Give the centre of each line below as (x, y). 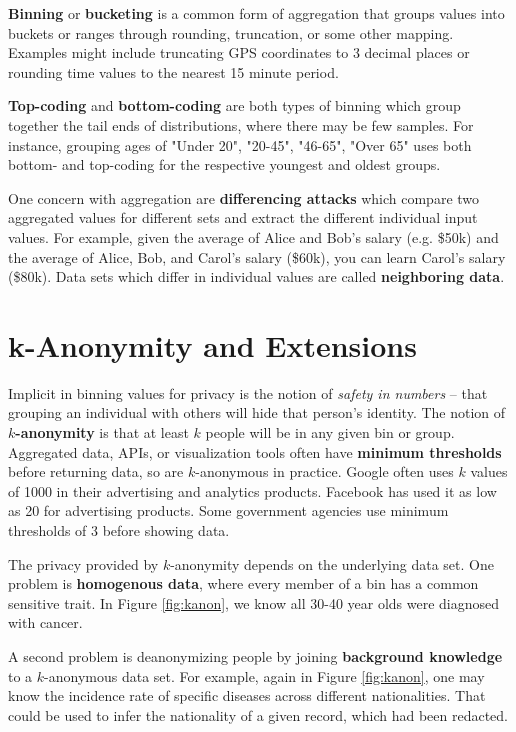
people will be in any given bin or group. (330, 432)
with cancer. (45, 622)
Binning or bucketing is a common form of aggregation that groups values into (256, 13)
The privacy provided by (83, 563)
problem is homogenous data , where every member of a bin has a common (243, 583)
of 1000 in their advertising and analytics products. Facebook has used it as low (252, 490)
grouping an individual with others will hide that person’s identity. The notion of (257, 412)
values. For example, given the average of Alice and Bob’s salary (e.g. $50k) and (253, 236)
